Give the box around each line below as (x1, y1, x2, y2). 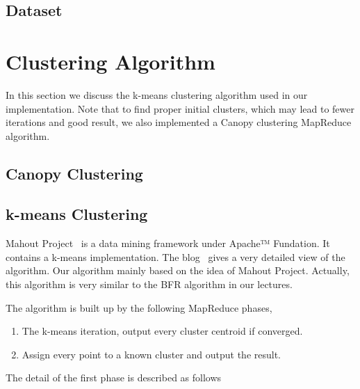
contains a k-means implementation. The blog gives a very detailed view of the (6, 249, 345, 264)
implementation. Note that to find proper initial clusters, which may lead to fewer (6, 101, 354, 116)
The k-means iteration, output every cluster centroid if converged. (22, 324, 303, 338)
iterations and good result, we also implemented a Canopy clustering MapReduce (6, 115, 352, 129)
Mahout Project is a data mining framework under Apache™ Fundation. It (6, 236, 330, 251)
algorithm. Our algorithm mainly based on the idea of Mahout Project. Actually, (6, 263, 350, 278)
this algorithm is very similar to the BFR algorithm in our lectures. (6, 277, 293, 292)
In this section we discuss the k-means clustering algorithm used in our (6, 87, 308, 102)
